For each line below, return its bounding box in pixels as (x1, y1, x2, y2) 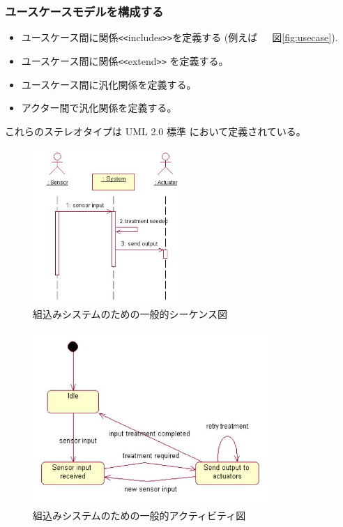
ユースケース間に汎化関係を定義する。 (21, 77, 197, 91)
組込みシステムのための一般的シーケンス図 (33, 307, 227, 321)
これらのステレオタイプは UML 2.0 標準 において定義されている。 (5, 123, 306, 138)
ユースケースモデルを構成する (5, 2, 164, 20)
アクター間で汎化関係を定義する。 (21, 100, 177, 115)
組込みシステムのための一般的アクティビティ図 (33, 507, 246, 522)
